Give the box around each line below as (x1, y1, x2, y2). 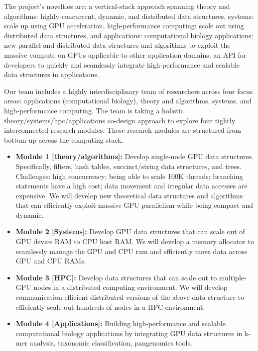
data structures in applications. (4, 69, 99, 80)
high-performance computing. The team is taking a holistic (4, 105, 184, 115)
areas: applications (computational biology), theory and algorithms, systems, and (4, 95, 252, 106)
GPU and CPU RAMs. (15, 256, 86, 266)
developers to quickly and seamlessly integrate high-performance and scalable (4, 59, 240, 70)
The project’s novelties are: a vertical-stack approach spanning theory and (4, 1, 230, 11)
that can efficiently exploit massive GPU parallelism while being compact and (15, 200, 253, 210)
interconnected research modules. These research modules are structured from (4, 125, 241, 135)
